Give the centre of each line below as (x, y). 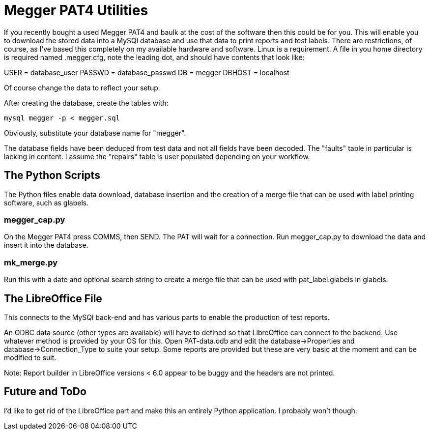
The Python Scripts (52, 175)
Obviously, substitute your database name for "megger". (95, 133)
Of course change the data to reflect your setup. (82, 87)
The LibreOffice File (53, 298)
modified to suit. (30, 357)
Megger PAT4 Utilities (76, 10)
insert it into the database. (46, 245)
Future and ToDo (45, 392)
